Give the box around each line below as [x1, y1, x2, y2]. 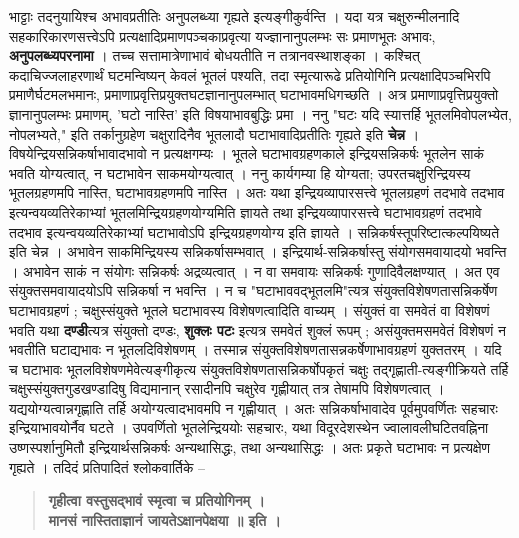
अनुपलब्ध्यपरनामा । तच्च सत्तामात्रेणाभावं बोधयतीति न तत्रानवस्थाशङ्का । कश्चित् [9, 45, 420, 66]
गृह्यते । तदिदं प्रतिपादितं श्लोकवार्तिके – [9, 456, 206, 477]
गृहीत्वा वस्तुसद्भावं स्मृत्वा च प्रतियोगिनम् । [48, 490, 265, 511]
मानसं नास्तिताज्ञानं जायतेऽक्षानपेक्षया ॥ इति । [48, 509, 281, 530]
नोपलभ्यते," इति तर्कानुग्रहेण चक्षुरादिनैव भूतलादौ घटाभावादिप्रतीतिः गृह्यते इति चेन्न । [9, 123, 420, 144]
